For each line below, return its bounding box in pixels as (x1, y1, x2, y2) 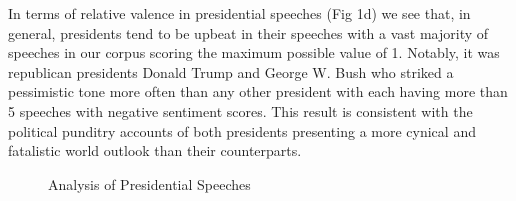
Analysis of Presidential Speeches (48, 173, 251, 194)
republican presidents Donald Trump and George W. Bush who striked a (8, 61, 454, 82)
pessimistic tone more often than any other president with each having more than (8, 81, 508, 102)
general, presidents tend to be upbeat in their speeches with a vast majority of (8, 22, 489, 43)
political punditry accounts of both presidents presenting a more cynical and (8, 120, 476, 141)
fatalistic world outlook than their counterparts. (8, 140, 302, 161)
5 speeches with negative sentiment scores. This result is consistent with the (8, 100, 473, 121)
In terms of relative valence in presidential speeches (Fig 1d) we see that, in (8, 3, 471, 23)
